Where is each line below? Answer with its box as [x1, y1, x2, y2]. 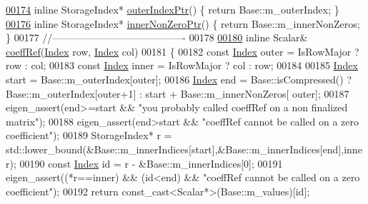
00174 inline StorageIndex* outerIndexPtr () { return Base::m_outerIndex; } [6, 2, 339, 16]
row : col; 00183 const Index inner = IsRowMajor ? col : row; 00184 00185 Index [6, 58, 358, 73]
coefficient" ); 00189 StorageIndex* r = [6, 128, 172, 143]
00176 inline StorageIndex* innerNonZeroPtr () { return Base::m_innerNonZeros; [6, 16, 360, 31]
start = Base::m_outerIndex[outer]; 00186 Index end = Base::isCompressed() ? [6, 71, 352, 86]
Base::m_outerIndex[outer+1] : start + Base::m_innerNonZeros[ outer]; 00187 [6, 86, 349, 101]
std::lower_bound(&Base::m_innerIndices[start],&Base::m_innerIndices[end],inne [6, 141, 362, 156]
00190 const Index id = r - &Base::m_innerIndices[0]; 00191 [19, 155, 283, 170]
